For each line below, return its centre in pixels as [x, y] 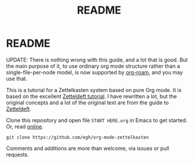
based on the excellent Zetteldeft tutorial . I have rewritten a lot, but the [91, 96]
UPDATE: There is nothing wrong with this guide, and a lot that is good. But [97, 60]
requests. [18, 155]
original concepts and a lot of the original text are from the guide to [88, 102]
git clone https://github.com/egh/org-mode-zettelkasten [78, 137]
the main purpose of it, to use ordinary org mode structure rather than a [93, 66]
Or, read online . [25, 126]
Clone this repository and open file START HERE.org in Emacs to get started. [97, 120]
